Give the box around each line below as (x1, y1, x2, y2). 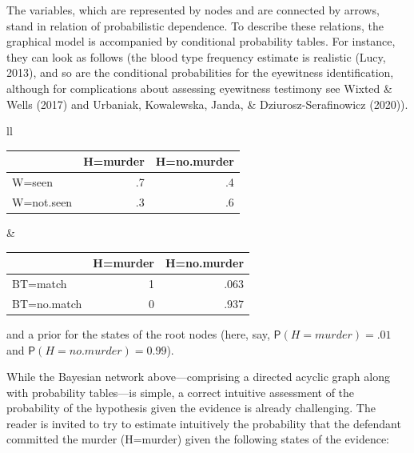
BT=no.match (12, 295, 82, 311)
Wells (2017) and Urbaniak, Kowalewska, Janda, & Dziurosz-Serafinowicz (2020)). (6, 95, 408, 112)
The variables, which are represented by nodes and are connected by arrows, (6, 2, 380, 18)
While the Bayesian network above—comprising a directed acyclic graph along (6, 368, 390, 385)
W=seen (12, 174, 54, 190)
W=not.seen (12, 193, 73, 210)
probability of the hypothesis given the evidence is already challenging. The (6, 399, 376, 416)
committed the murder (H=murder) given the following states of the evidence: (6, 431, 390, 447)
